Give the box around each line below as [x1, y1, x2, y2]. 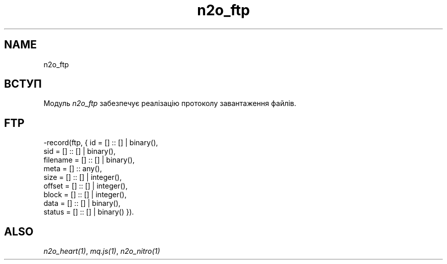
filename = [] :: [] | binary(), [43, 155, 135, 165]
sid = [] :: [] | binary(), [43, 147, 116, 156]
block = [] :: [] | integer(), [43, 190, 127, 199]
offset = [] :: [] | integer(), [43, 181, 128, 191]
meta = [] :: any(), [43, 164, 102, 173]
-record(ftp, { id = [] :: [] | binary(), [43, 138, 158, 147]
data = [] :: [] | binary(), [43, 199, 121, 208]
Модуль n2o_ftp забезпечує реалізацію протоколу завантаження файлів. [43, 99, 296, 108]
